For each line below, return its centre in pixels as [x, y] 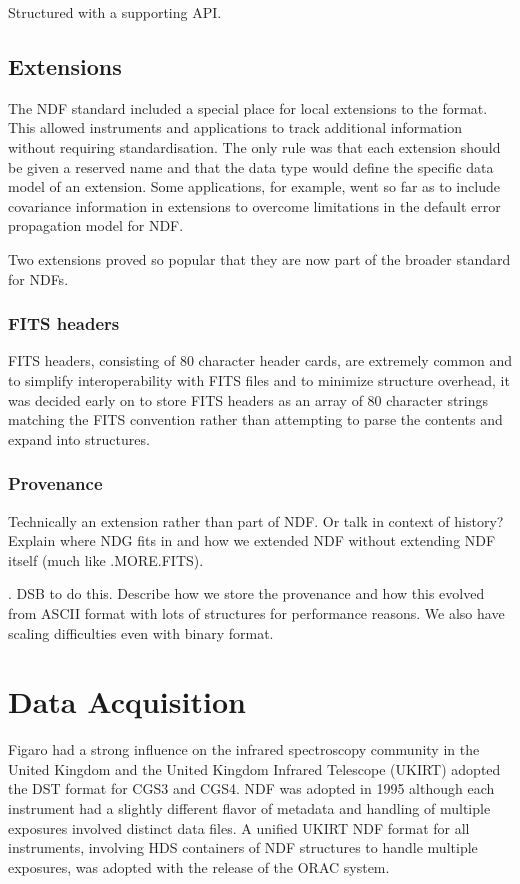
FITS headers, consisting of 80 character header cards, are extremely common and [260, 360]
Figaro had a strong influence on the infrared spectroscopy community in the [244, 749]
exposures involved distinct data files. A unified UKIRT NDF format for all [239, 827]
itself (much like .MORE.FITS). [106, 559]
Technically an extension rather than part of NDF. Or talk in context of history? [256, 520]
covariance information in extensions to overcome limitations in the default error [254, 205]
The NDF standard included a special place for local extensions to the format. [248, 107]
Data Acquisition [127, 701]
